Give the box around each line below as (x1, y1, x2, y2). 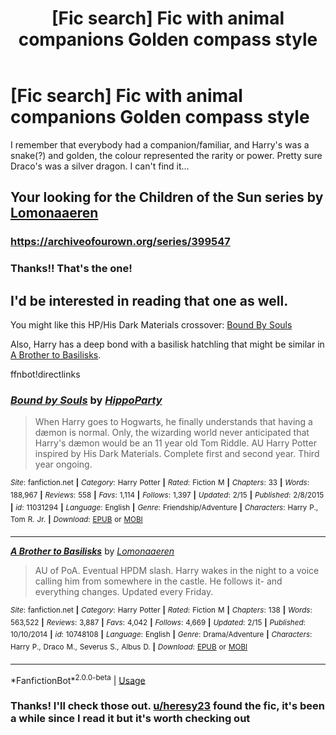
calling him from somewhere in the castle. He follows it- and (34, 575, 283, 587)
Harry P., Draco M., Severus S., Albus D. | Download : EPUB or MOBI (10, 642, 248, 652)
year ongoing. (34, 458, 93, 471)
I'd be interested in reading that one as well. (10, 292, 289, 309)
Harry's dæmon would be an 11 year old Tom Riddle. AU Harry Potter (34, 437, 317, 449)
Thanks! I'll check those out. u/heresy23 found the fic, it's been (10, 699, 326, 713)
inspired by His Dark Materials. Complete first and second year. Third (34, 448, 320, 460)
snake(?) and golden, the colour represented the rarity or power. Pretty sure (10, 149, 323, 161)
